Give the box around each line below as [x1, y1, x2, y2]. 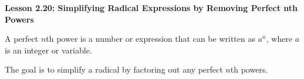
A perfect [5, 33, 39, 45]
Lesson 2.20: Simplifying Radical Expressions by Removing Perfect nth [5, 2, 298, 13]
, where [266, 33, 293, 45]
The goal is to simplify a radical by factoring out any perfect [5, 63, 223, 76]
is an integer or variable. [5, 44, 92, 56]
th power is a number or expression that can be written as [46, 33, 255, 45]
